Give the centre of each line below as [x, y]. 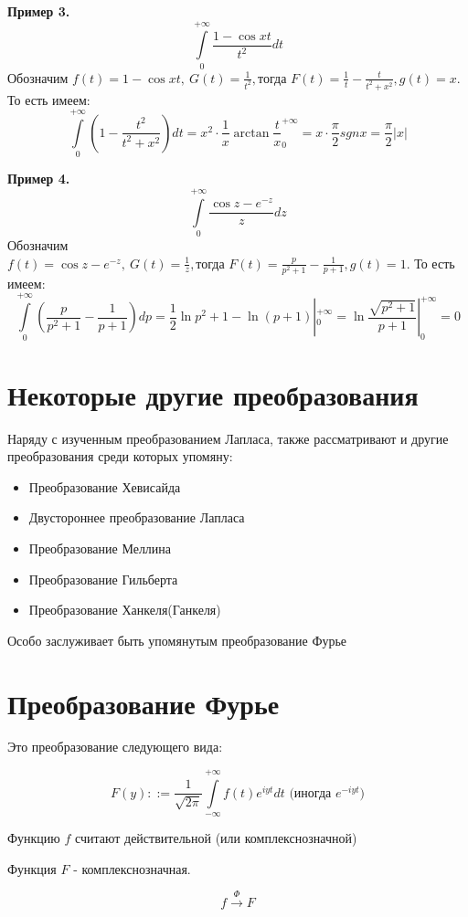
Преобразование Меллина [100, 548]
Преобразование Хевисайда [105, 486]
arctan [251, 133]
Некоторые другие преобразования [213, 394]
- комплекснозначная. [132, 868]
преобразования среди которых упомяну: [120, 456]
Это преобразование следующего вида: [115, 747]
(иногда [310, 793]
